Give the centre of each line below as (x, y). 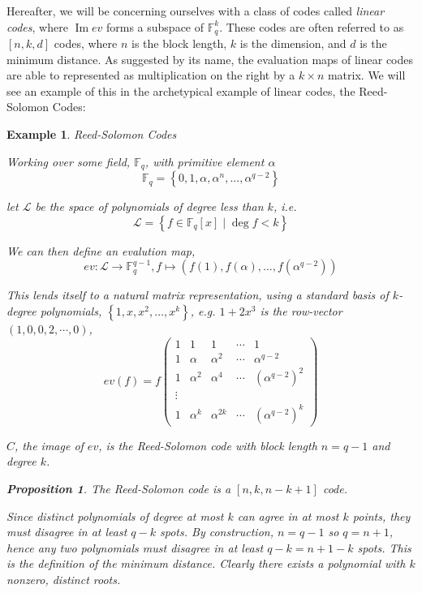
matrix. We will (366, 75)
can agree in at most (288, 516)
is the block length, (179, 43)
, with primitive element (205, 161)
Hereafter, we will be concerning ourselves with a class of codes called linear (196, 11)
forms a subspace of (155, 26)
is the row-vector (301, 310)
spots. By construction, (217, 532)
